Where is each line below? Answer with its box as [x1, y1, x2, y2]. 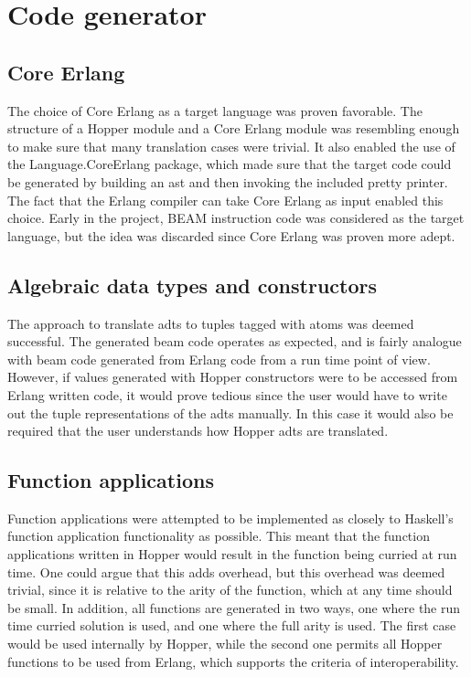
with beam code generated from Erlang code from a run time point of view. [7, 349, 431, 368]
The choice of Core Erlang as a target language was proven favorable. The [7, 100, 423, 120]
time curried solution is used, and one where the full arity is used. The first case [7, 616, 456, 635]
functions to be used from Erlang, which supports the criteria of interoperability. [7, 651, 459, 671]
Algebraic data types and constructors [7, 270, 378, 299]
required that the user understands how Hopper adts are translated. [7, 421, 389, 440]
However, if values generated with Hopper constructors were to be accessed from [7, 367, 458, 386]
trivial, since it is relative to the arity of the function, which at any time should [7, 580, 453, 599]
